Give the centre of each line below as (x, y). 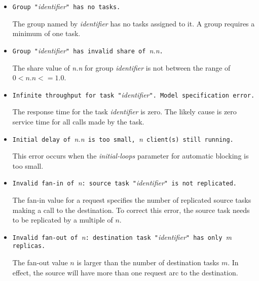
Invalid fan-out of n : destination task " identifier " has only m (122, 237)
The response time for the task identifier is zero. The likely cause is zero (124, 112)
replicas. (29, 246)
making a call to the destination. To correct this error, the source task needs (131, 210)
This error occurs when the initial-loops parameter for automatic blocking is (131, 156)
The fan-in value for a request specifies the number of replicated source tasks (132, 200)
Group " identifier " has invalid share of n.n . (88, 50)
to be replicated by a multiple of (63, 220)
